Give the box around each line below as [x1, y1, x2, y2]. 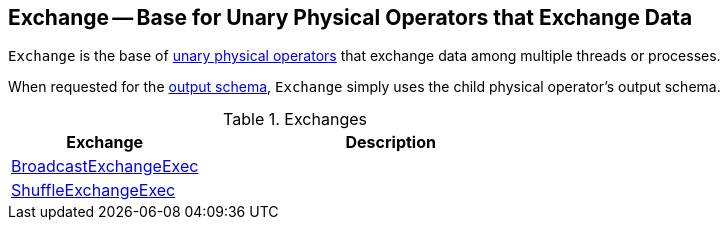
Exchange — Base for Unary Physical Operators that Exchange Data [8, 5, 693, 30]
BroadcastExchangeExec [11, 156, 199, 177]
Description [345, 132, 436, 153]
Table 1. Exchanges [223, 109, 367, 130]
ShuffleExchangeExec [11, 180, 176, 201]
